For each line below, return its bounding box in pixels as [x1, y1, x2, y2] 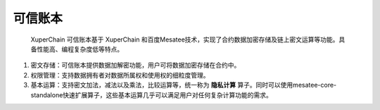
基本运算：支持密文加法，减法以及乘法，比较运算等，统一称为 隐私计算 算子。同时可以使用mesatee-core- [30, 81, 337, 90]
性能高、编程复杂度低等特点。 [36, 44, 123, 53]
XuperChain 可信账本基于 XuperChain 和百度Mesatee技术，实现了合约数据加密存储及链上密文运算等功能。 [30, 35, 339, 44]
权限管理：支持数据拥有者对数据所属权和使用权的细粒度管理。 [30, 71, 210, 79]
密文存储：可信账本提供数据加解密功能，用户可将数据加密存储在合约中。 [30, 61, 241, 70]
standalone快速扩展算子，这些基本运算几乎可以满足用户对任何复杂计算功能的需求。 [30, 90, 272, 99]
